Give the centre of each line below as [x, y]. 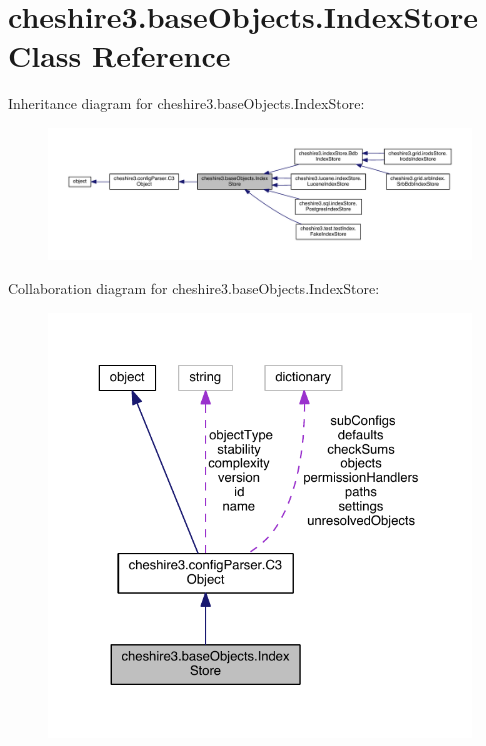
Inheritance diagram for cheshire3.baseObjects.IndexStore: [186, 103]
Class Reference [119, 55]
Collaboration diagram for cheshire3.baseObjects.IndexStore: [194, 288]
